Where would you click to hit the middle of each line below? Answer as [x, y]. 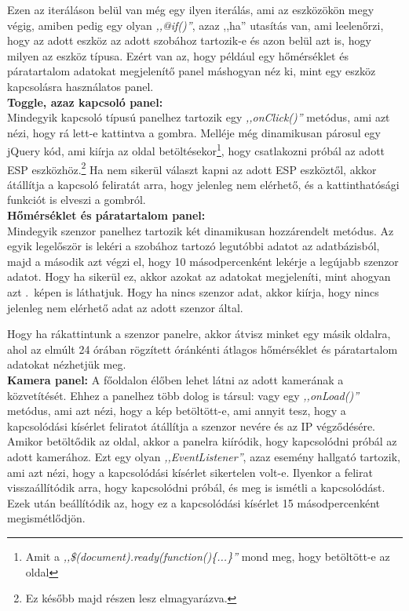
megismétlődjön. [46, 518]
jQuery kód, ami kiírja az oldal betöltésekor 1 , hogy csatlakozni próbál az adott [196, 149]
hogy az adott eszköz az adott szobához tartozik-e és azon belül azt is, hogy [189, 40]
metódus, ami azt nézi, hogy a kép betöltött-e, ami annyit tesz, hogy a [177, 411]
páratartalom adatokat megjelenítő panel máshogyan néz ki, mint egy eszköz [192, 71]
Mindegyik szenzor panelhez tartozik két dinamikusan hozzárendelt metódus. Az [201, 230]
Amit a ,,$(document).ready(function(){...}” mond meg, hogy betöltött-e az [208, 556]
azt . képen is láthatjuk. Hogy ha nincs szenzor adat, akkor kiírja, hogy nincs [193, 292]
